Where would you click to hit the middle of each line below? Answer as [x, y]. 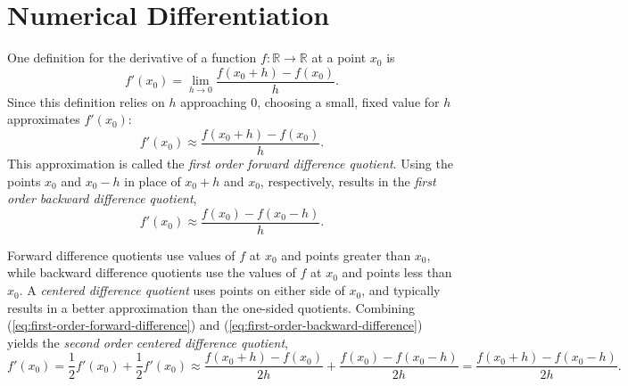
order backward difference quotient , [102, 198]
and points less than [397, 272]
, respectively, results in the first [348, 181]
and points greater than [346, 255]
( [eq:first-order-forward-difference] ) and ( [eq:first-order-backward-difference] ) [215, 325]
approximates [44, 119]
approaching [214, 101]
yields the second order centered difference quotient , [148, 342]
